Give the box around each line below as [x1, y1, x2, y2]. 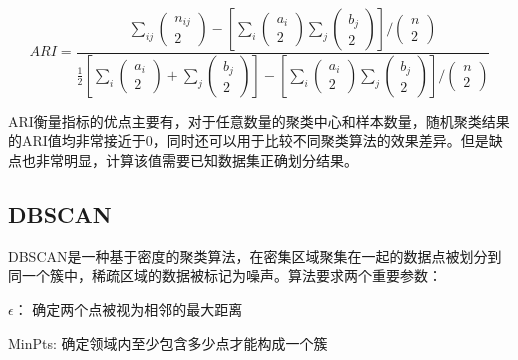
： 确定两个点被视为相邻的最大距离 [13, 299, 243, 320]
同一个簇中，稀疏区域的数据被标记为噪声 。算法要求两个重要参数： [8, 265, 442, 286]
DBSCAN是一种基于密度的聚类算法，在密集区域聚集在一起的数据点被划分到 [8, 245, 502, 266]
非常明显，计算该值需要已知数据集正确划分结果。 [35, 150, 358, 171]
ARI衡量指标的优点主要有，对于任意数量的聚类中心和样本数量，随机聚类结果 [8, 110, 510, 131]
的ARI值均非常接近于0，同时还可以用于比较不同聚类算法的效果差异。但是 [8, 130, 489, 151]
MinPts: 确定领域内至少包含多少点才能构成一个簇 [8, 332, 328, 353]
